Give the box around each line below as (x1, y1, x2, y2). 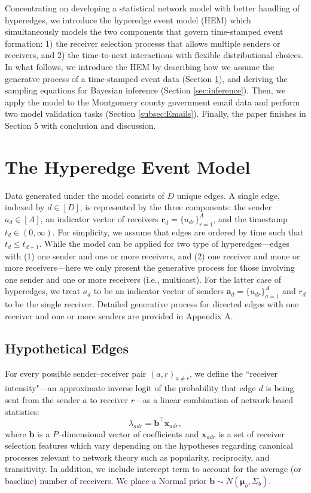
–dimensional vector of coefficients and (57, 427, 199, 440)
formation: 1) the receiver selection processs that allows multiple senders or (5, 37, 280, 49)
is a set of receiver (218, 427, 285, 440)
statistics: (5, 405, 39, 418)
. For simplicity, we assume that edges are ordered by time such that (52, 225, 304, 238)
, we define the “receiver (189, 367, 278, 379)
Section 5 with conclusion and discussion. (5, 119, 156, 131)
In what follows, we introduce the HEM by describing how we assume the (5, 60, 275, 72)
